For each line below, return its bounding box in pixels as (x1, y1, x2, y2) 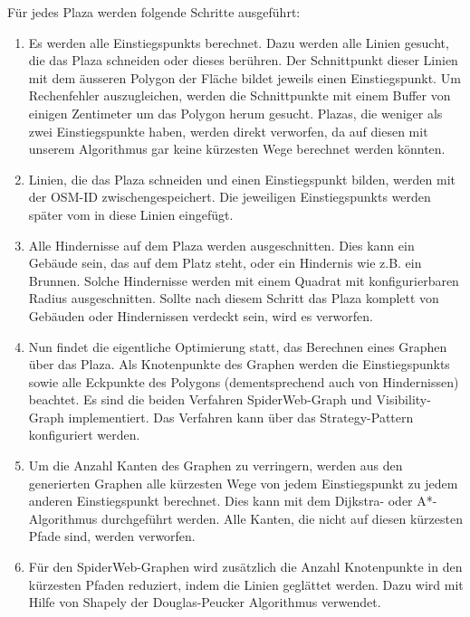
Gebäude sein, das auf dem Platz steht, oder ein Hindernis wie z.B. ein (28, 253, 422, 272)
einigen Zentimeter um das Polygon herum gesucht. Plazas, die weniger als (28, 103, 443, 122)
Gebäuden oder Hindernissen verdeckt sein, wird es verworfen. (28, 306, 373, 325)
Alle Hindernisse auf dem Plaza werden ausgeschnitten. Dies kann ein (28, 235, 415, 254)
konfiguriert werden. (28, 425, 140, 444)
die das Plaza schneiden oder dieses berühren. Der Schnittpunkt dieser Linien (28, 51, 458, 70)
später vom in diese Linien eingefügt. (28, 204, 234, 223)
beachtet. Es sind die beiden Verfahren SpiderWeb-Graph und (28, 390, 372, 409)
